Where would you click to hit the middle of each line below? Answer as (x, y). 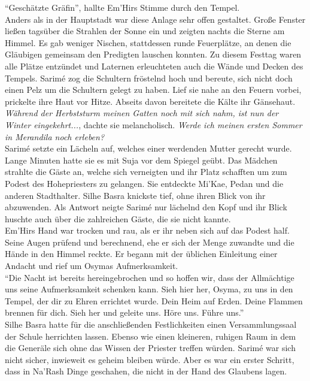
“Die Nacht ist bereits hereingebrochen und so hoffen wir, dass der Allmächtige (150, 277)
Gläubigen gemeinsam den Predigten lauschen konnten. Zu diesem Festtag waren (153, 54)
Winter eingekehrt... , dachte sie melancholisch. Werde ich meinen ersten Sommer (154, 124)
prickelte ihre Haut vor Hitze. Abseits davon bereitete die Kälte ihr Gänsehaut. (150, 101)
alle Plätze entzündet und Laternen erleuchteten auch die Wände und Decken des (154, 66)
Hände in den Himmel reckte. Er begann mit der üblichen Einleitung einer (141, 254)
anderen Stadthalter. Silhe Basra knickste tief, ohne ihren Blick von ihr (135, 195)
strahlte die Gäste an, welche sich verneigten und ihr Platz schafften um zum (146, 172)
